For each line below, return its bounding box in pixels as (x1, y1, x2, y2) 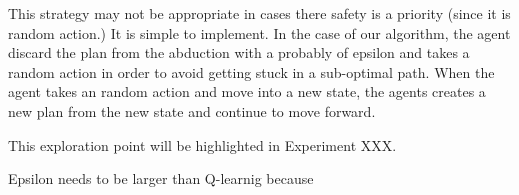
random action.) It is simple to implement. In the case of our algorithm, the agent (8, 22, 511, 43)
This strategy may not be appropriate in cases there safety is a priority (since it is (8, 3, 511, 23)
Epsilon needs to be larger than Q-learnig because (8, 168, 314, 189)
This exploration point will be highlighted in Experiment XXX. (8, 134, 397, 155)
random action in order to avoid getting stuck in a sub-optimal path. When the (8, 61, 495, 82)
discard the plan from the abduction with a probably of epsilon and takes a (8, 42, 470, 63)
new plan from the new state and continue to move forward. (8, 100, 376, 121)
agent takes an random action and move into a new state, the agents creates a (8, 81, 486, 102)
